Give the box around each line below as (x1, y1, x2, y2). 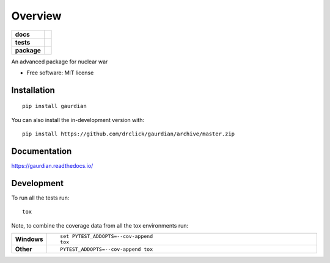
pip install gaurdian (22, 103, 87, 110)
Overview (11, 9, 62, 23)
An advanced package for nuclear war (11, 58, 108, 65)
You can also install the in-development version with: (11, 116, 145, 123)
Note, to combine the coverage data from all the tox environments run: (11, 222, 189, 229)
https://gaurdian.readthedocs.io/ (11, 162, 94, 170)
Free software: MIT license (26, 69, 94, 76)
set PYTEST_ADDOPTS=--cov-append (60, 233, 153, 240)
